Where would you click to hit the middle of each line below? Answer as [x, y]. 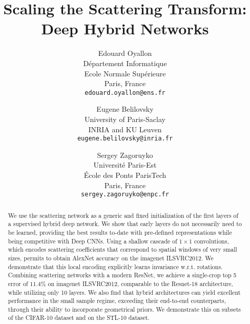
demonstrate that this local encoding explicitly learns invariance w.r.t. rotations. [115, 266]
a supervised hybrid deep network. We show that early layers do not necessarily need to [125, 224]
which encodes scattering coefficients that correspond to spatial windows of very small [122, 249]
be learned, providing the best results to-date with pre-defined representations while [120, 232]
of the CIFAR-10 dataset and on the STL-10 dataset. [79, 318]
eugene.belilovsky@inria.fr [125, 139]
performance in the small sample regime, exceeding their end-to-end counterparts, [117, 301]
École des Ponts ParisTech [125, 175]
